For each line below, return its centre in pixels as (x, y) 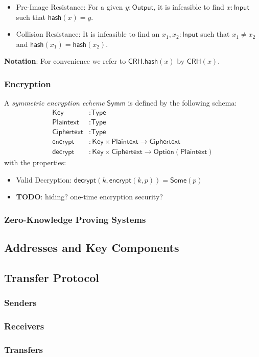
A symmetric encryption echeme (54, 103)
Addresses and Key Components (92, 247)
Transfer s (23, 349)
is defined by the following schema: (182, 103)
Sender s (20, 303)
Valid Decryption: (44, 179)
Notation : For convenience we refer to (65, 61)
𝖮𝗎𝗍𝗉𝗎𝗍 (143, 8)
